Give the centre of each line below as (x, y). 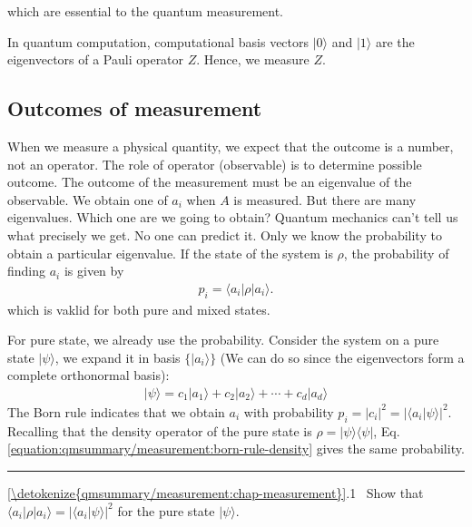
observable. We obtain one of (88, 199)
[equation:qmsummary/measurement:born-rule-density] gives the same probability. (236, 449)
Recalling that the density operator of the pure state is (160, 430)
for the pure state (166, 510)
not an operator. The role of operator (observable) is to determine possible (215, 164)
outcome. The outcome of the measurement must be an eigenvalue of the (210, 182)
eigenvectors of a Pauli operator (96, 59)
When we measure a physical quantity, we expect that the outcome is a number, (231, 146)
